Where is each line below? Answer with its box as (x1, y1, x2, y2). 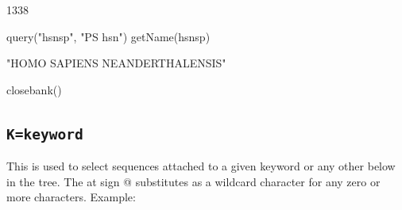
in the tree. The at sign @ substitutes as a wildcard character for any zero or (6, 173, 381, 189)
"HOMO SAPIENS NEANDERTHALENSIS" (6, 55, 226, 71)
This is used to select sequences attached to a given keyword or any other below (6, 158, 396, 174)
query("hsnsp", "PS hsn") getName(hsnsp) (6, 28, 211, 44)
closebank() (6, 81, 62, 97)
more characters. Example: (6, 189, 136, 205)
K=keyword (6, 125, 83, 143)
